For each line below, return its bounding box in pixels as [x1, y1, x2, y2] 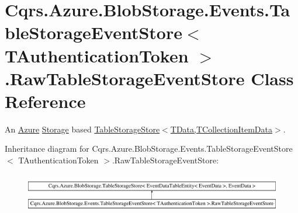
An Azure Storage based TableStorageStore [5, 123, 160, 135]
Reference [5, 89, 86, 113]
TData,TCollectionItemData [170, 123, 272, 135]
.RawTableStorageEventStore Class [5, 66, 294, 90]
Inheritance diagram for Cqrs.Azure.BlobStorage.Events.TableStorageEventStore [5, 142, 293, 155]
